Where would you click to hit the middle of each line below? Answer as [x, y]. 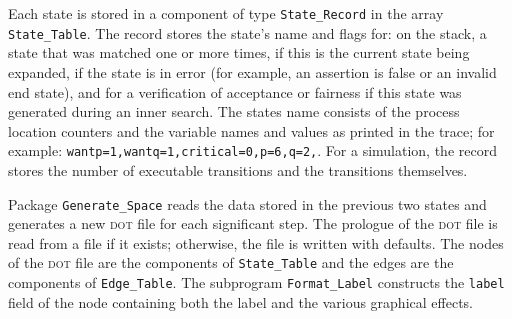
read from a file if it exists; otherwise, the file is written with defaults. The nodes [256, 242]
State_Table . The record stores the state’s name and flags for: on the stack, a [247, 32]
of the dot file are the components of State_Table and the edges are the [231, 262]
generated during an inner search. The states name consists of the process [234, 111]
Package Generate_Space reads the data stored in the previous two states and [247, 203]
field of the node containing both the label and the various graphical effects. [240, 301]
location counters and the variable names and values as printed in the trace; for [251, 130]
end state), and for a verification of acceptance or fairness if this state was [235, 91]
